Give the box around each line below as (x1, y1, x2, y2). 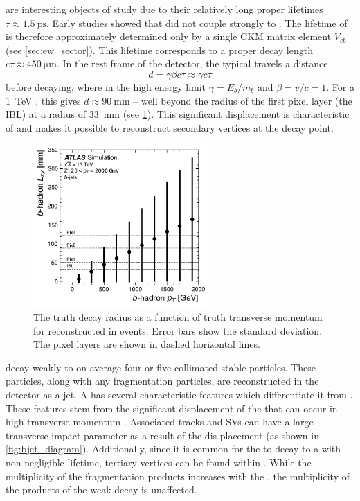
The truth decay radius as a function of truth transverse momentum (33, 309, 323, 324)
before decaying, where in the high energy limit (6, 79, 206, 94)
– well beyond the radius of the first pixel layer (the (133, 93, 352, 107)
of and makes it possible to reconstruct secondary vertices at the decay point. (6, 120, 334, 134)
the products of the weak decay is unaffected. (6, 482, 197, 497)
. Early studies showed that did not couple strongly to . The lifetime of (46, 15, 348, 30)
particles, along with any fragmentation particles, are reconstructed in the (6, 373, 319, 388)
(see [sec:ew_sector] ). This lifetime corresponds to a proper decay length (6, 42, 313, 57)
